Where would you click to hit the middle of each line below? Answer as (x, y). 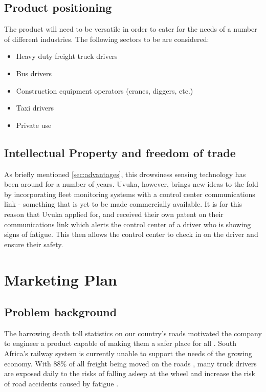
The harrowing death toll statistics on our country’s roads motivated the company (133, 333)
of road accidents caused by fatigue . (61, 383)
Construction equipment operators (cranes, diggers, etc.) (105, 90)
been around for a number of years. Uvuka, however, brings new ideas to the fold (131, 184)
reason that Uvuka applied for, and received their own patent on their (114, 214)
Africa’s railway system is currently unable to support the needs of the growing (128, 353)
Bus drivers (34, 73)
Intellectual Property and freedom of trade (120, 152)
